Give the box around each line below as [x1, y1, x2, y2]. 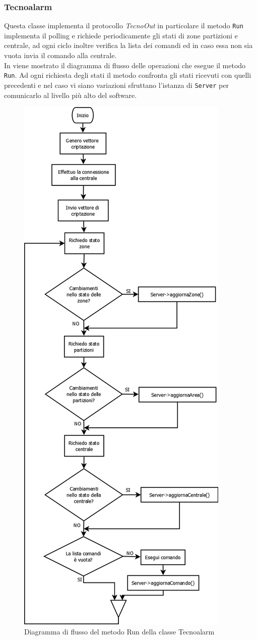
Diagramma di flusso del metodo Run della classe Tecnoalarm [24, 626, 215, 636]
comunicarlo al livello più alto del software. [4, 89, 137, 100]
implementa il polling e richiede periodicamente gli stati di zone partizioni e [4, 30, 238, 40]
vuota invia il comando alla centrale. [4, 50, 117, 61]
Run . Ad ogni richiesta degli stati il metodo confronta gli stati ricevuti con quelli [4, 70, 251, 80]
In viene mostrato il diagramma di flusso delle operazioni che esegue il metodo [4, 60, 246, 70]
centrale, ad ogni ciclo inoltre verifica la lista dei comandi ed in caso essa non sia [4, 40, 253, 51]
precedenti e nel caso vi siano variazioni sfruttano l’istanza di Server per [4, 79, 229, 90]
